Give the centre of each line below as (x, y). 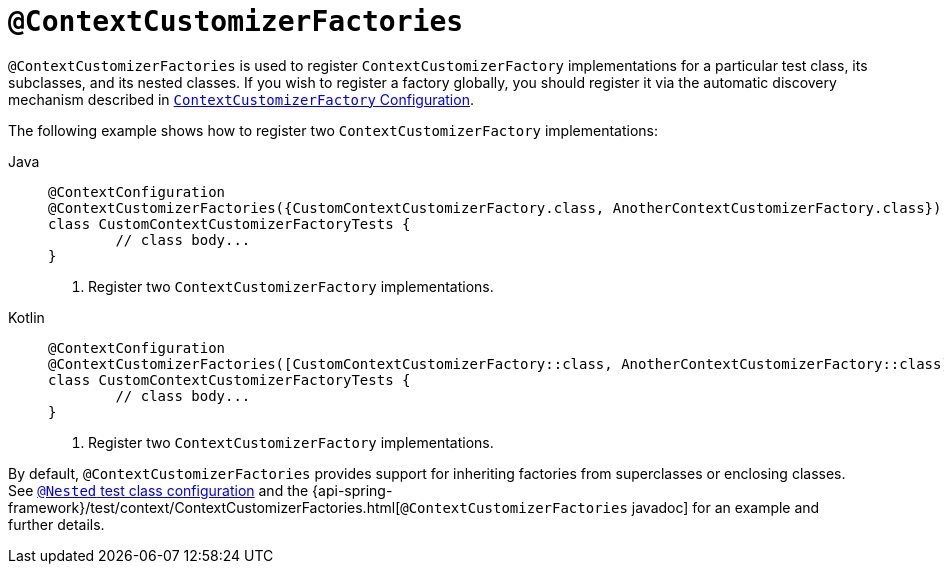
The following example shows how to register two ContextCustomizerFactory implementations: (333, 130)
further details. (56, 524)
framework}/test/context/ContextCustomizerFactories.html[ (204, 507)
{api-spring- (352, 490)
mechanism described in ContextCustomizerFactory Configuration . (241, 99)
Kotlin (26, 317)
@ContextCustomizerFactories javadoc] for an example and (610, 507)
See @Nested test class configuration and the (158, 490)
